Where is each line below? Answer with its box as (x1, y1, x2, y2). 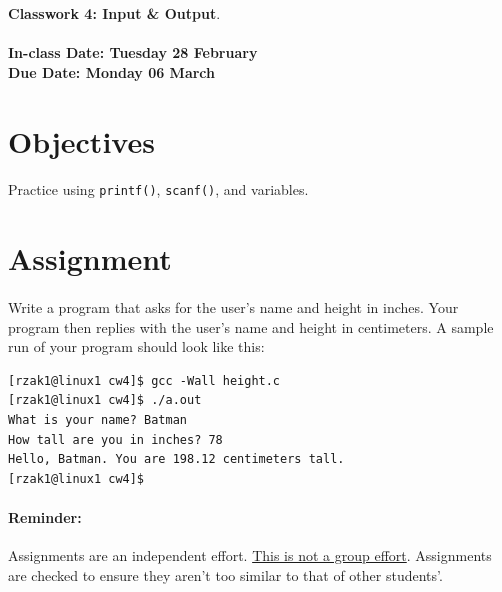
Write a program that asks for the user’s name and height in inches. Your (8, 296, 459, 317)
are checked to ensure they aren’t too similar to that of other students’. (8, 564, 443, 585)
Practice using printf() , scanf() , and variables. (8, 179, 309, 200)
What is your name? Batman (8, 412, 187, 427)
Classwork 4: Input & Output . (8, 3, 221, 23)
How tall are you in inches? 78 (8, 432, 223, 447)
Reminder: (8, 506, 82, 527)
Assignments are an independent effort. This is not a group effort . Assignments (8, 545, 492, 566)
